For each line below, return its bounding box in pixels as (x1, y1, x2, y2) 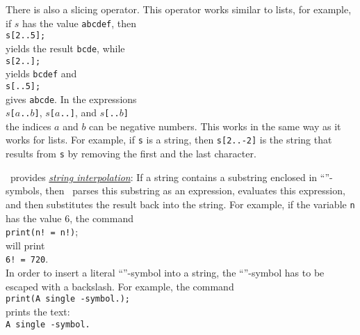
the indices (6, 118, 51, 133)
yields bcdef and (6, 66, 77, 81)
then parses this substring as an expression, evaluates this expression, (45, 183, 345, 198)
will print (6, 237, 45, 252)
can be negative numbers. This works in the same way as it (89, 118, 341, 133)
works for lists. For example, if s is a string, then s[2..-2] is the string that (6, 132, 332, 147)
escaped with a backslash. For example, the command (6, 279, 234, 293)
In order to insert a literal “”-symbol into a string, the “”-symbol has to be (6, 265, 325, 280)
